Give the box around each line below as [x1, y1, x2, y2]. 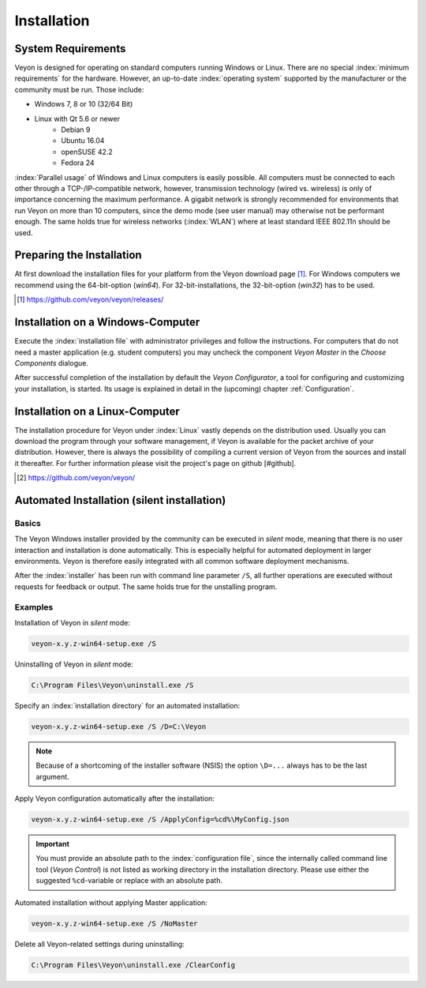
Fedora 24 [61, 158, 95, 167]
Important [35, 840, 70, 849]
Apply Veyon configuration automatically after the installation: [14, 794, 215, 803]
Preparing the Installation [14, 249, 142, 262]
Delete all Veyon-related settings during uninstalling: [14, 939, 185, 949]
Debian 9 [61, 125, 91, 134]
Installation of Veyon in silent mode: [14, 618, 130, 628]
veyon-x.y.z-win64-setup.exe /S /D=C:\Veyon [31, 722, 207, 731]
